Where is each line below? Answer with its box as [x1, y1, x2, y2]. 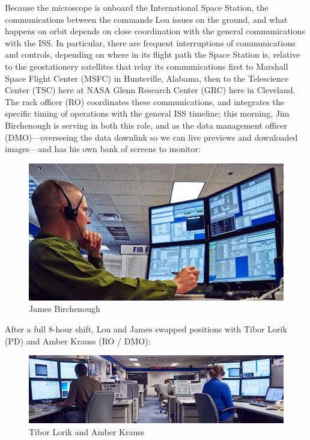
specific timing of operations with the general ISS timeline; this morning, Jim [5, 107, 290, 120]
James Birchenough [29, 302, 100, 315]
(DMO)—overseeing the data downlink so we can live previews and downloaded [5, 130, 298, 143]
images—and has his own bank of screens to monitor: [5, 142, 201, 155]
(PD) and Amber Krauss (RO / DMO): [5, 334, 151, 347]
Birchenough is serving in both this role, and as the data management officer [5, 118, 288, 131]
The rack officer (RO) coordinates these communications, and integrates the [5, 95, 284, 108]
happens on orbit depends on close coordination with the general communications [5, 25, 305, 37]
